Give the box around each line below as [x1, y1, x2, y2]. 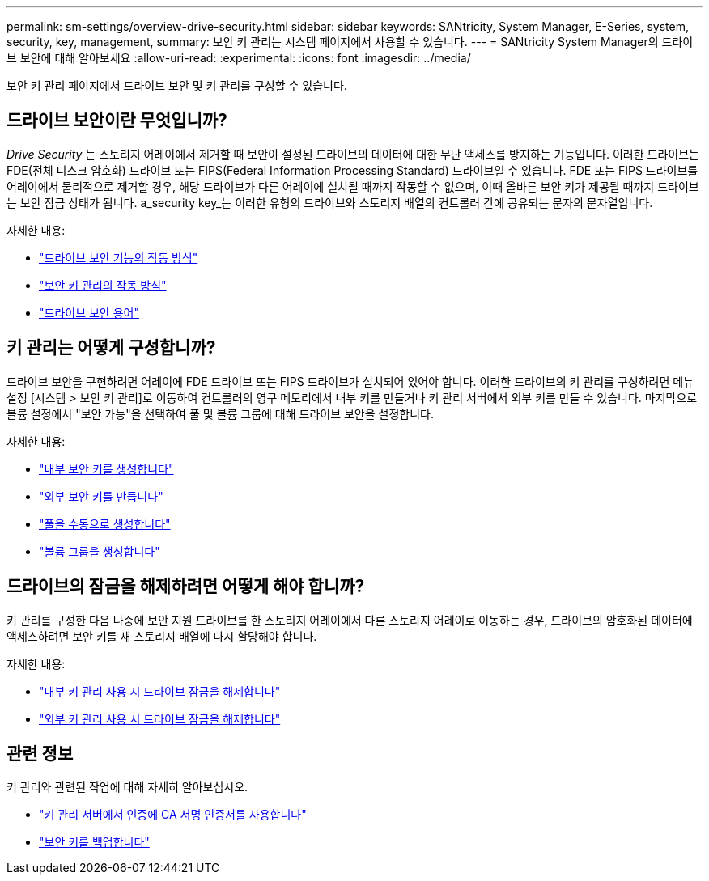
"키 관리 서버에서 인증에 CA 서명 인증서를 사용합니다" [39, 807, 307, 822]
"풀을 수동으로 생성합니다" [39, 516, 171, 531]
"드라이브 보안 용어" [39, 305, 139, 320]
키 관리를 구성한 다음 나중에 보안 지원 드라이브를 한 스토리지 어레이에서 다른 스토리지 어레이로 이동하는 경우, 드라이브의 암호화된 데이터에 [6, 612, 693, 627]
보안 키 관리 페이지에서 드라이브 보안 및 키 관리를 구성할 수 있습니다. [6, 78, 347, 92]
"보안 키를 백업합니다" [39, 835, 150, 849]
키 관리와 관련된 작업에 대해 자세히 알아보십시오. [6, 780, 248, 794]
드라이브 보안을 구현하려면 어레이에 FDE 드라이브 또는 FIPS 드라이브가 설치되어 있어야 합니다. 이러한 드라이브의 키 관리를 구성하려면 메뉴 [6, 374, 694, 388]
